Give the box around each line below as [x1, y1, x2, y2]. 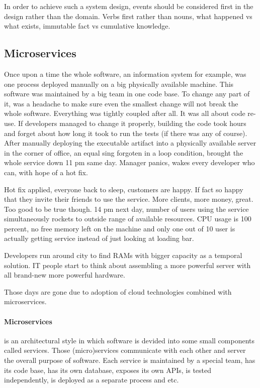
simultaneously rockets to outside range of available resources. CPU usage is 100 [4, 213, 251, 224]
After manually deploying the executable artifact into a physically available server [4, 138, 256, 148]
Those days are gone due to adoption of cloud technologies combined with [4, 286, 232, 297]
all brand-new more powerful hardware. [4, 270, 125, 280]
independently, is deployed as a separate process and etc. [4, 374, 179, 385]
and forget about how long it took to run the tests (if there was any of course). [4, 127, 247, 138]
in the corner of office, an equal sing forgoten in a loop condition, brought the [4, 147, 243, 158]
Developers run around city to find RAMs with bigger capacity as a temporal [4, 250, 242, 261]
